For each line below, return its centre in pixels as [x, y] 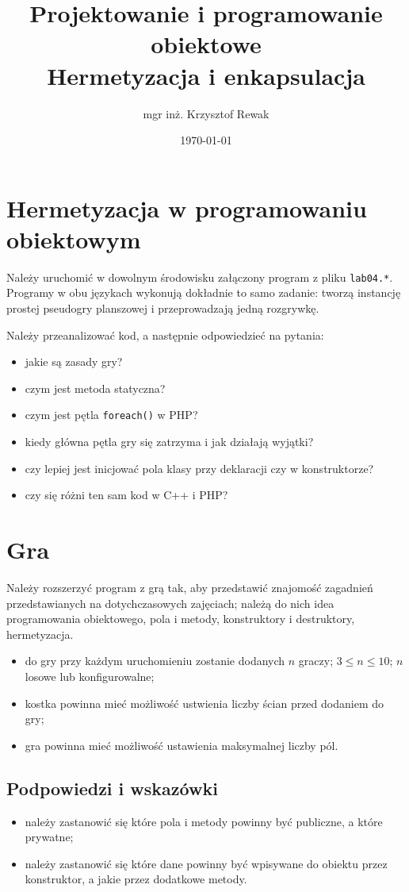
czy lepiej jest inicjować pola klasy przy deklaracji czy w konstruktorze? [199, 468]
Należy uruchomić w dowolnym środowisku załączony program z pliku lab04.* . [200, 277]
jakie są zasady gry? [74, 361]
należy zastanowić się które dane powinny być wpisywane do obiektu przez [206, 863]
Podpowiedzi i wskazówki [112, 788]
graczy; [316, 661]
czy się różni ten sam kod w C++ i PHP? [126, 495]
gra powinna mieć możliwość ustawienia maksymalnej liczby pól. [182, 745]
